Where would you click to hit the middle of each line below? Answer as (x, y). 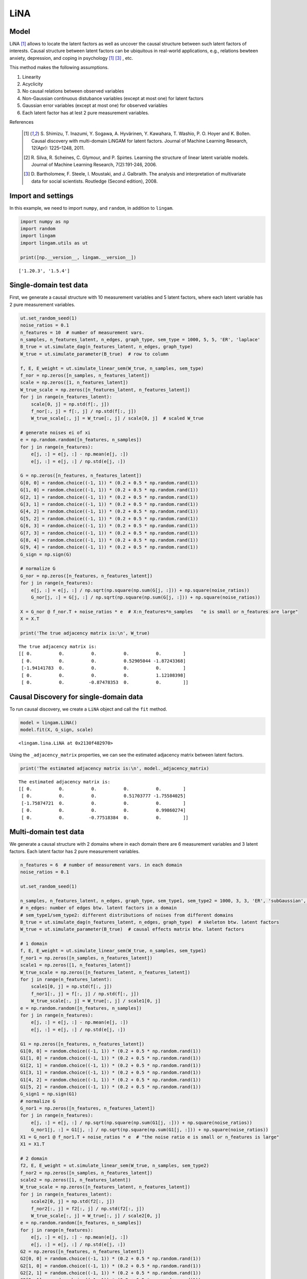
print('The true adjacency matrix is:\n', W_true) (85, 633)
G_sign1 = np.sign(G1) (49, 1094)
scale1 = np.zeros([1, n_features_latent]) (76, 965)
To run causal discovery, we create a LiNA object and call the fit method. (88, 709)
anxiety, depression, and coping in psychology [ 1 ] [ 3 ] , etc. (71, 58)
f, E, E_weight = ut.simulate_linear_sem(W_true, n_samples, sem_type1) (113, 951)
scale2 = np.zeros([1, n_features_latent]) (76, 1180)
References (21, 122)
